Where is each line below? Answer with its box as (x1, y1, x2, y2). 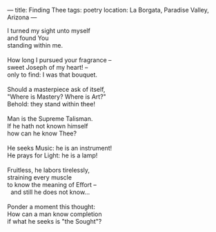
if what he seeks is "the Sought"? (7, 217, 102, 225)
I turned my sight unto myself (7, 27, 91, 35)
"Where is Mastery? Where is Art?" (7, 93, 107, 101)
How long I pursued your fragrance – (7, 56, 112, 64)
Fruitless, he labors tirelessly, (7, 166, 90, 174)
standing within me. (7, 41, 63, 49)
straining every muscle (7, 173, 72, 182)
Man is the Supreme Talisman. (7, 115, 93, 123)
